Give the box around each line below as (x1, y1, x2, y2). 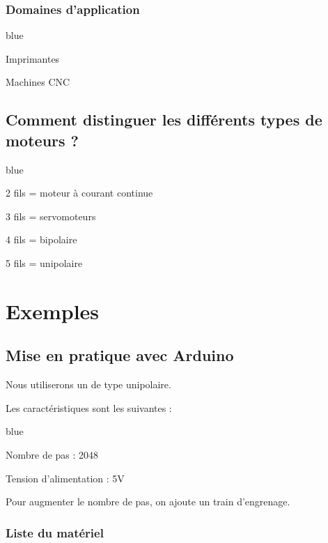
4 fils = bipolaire (6, 232, 77, 247)
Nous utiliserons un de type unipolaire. (6, 377, 171, 392)
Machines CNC (6, 75, 70, 89)
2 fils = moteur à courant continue (6, 185, 153, 200)
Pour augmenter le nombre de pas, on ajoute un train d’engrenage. (6, 494, 290, 509)
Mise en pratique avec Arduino (6, 344, 234, 366)
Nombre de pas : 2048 (6, 447, 99, 461)
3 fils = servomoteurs (6, 208, 96, 223)
